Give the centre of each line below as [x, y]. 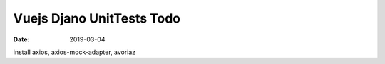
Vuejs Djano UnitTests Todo [97, 18]
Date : [21, 39]
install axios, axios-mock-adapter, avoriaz [75, 52]
